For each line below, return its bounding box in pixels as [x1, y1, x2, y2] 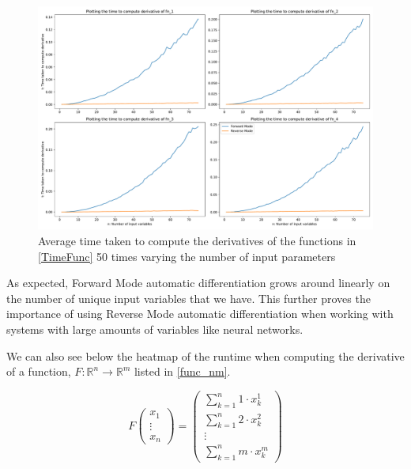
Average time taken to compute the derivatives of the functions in [38, 232, 356, 248]
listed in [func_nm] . [134, 363, 231, 380]
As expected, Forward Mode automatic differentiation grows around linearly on [6, 274, 390, 291]
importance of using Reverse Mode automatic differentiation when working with [6, 305, 394, 322]
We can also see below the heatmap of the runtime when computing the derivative [6, 347, 405, 364]
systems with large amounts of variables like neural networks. [6, 320, 304, 337]
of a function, [6, 363, 71, 380]
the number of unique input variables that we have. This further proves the [6, 289, 371, 306]
